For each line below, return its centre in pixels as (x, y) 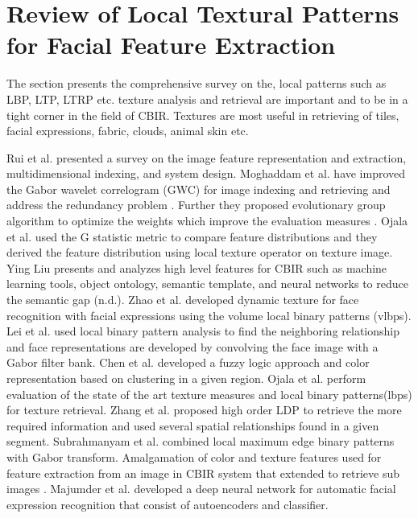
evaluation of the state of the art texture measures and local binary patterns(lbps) (209, 394)
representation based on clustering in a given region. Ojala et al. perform (186, 378)
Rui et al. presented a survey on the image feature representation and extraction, (207, 157)
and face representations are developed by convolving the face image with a (192, 346)
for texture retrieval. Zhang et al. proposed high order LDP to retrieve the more (204, 410)
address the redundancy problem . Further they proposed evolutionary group (196, 205)
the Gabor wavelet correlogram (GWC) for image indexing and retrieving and (199, 189)
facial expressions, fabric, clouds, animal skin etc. (128, 131)
